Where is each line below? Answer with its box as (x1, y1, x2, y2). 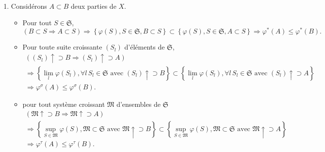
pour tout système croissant (22, 99, 105, 109)
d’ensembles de (116, 99, 161, 109)
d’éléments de (124, 42, 165, 52)
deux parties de (71, 1, 116, 11)
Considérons (11, 1, 47, 11)
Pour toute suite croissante (22, 42, 102, 52)
